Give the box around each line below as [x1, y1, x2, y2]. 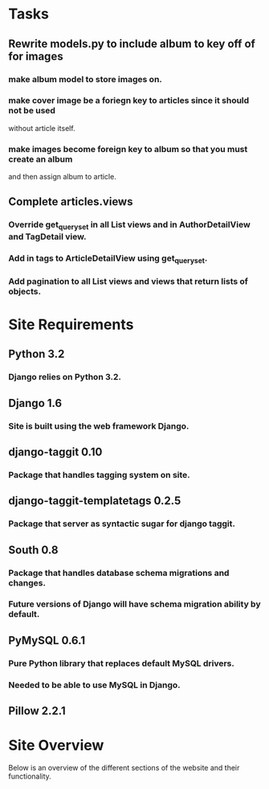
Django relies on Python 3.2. [8, 372, 122, 383]
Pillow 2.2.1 [8, 705, 66, 718]
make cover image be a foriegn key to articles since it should [8, 95, 250, 106]
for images [8, 49, 63, 63]
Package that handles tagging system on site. [8, 469, 190, 480]
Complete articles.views [8, 195, 133, 209]
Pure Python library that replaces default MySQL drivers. [8, 657, 234, 668]
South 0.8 [8, 543, 59, 557]
